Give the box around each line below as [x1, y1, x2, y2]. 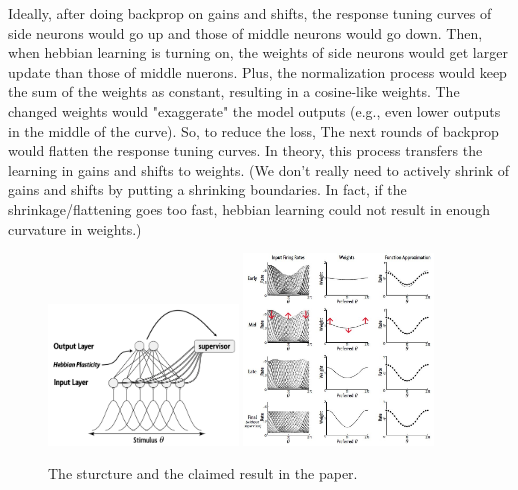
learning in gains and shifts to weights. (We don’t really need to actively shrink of [8, 159, 510, 180]
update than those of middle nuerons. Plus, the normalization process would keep [8, 61, 507, 82]
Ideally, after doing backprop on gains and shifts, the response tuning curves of [8, 3, 492, 23]
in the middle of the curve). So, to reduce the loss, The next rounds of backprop [8, 120, 499, 141]
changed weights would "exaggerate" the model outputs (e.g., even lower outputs [8, 100, 501, 121]
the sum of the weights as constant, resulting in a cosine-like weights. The [8, 81, 460, 102]
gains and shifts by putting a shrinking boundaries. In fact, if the [8, 179, 407, 200]
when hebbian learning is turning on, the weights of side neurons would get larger [8, 42, 508, 63]
